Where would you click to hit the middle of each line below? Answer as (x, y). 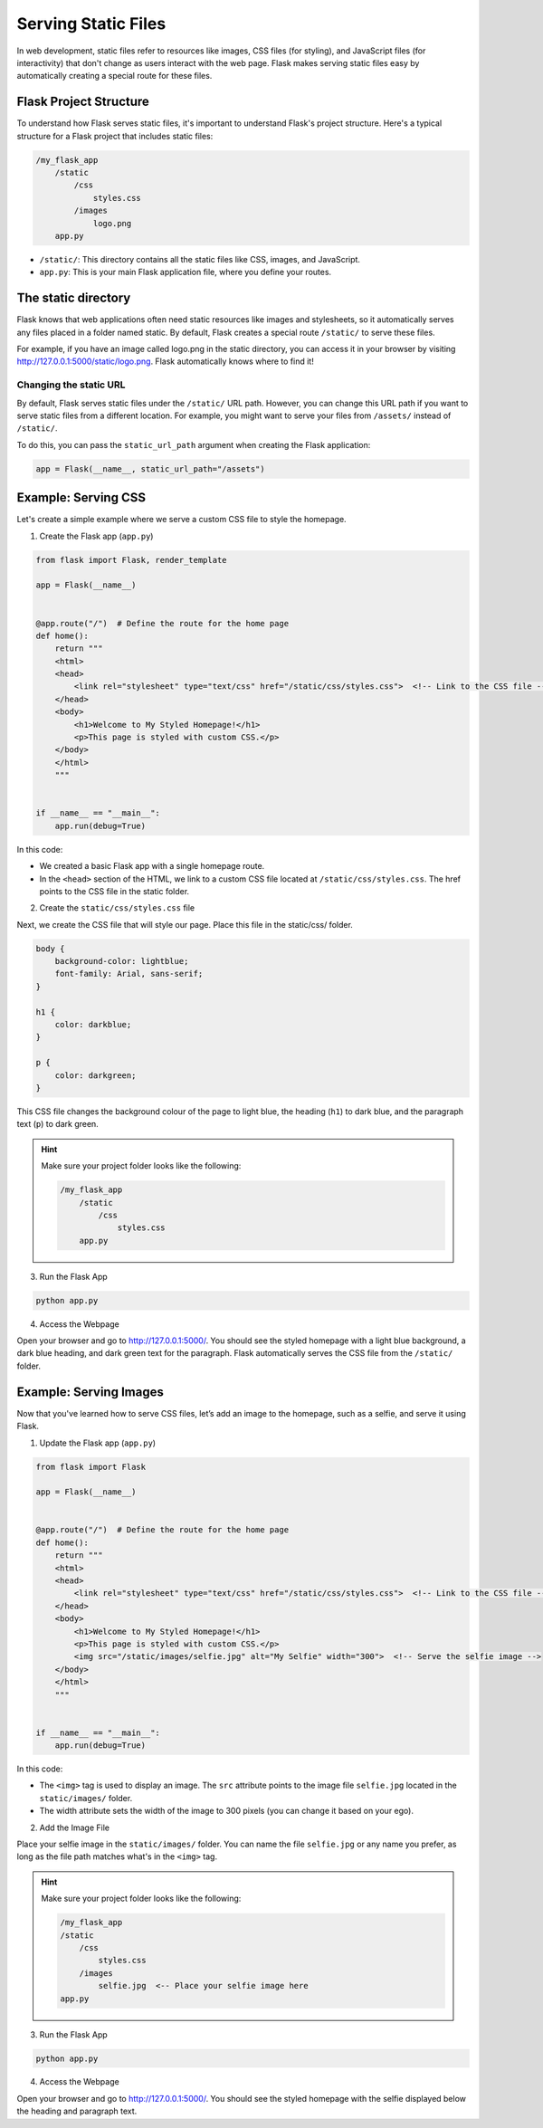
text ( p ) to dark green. (57, 1124)
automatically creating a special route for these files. (114, 76)
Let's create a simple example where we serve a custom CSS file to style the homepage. (182, 520)
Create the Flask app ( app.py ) (96, 536)
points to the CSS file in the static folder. (114, 891)
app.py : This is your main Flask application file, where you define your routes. (186, 272)
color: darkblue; (93, 1025)
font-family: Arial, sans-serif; (129, 974)
